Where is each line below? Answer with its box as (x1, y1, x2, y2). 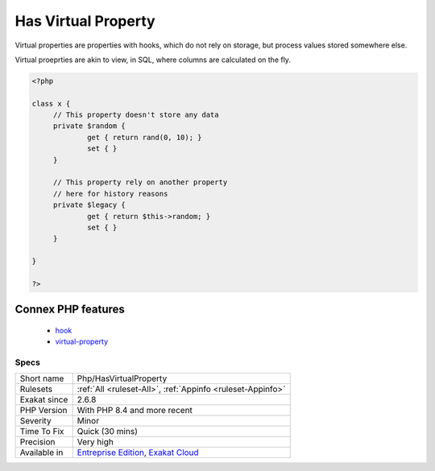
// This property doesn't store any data (52, 110, 219, 120)
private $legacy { (52, 200, 126, 209)
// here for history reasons (52, 189, 168, 198)
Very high (77, 436, 114, 448)
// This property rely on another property (52, 178, 228, 187)
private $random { (52, 122, 126, 130)
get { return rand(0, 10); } (87, 133, 202, 142)
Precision (19, 436, 56, 448)
